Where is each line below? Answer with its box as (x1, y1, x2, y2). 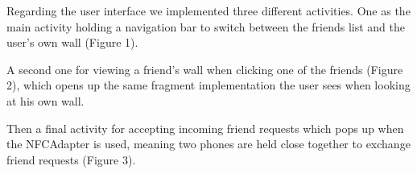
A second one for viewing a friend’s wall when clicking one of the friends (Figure (6, 60, 403, 77)
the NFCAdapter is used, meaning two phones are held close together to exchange (6, 135, 411, 152)
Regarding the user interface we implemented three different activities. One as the (6, 2, 411, 19)
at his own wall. (6, 92, 85, 109)
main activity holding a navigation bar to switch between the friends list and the (6, 18, 405, 35)
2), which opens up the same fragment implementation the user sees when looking (6, 77, 411, 93)
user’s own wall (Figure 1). (6, 34, 138, 51)
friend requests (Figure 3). (6, 151, 136, 168)
